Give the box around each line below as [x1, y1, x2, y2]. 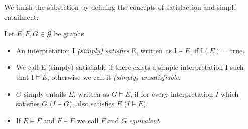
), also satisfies [69, 98, 114, 109]
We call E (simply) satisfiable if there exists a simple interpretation [16, 62, 223, 72]
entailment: [4, 11, 39, 22]
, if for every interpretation [130, 88, 213, 99]
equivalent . [129, 115, 161, 125]
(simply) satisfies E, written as [77, 45, 172, 55]
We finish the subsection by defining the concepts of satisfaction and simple [4, 2, 237, 12]
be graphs [54, 28, 84, 39]
